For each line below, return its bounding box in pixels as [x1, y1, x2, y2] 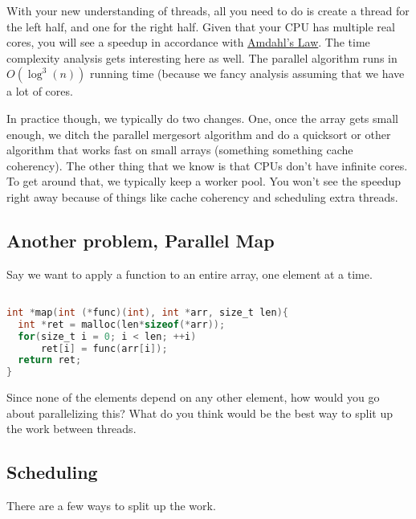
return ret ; [18, 354, 82, 366]
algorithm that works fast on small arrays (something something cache [6, 141, 353, 158]
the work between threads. [6, 420, 137, 437]
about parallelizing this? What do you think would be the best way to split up [6, 404, 393, 421]
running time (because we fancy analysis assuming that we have [90, 65, 405, 82]
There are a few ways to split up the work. [6, 497, 216, 514]
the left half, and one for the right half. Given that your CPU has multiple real [6, 18, 395, 35]
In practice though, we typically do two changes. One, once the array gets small [6, 109, 398, 126]
